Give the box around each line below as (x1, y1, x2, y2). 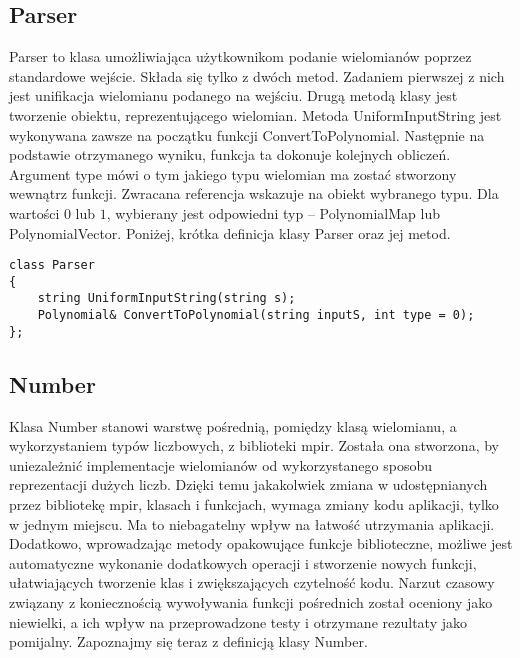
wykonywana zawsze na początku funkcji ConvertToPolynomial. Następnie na (9, 124, 485, 145)
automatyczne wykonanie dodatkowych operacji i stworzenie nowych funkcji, (9, 552, 477, 573)
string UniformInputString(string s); (37, 291, 296, 306)
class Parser (9, 258, 95, 273)
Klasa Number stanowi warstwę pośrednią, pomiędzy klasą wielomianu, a (9, 415, 457, 436)
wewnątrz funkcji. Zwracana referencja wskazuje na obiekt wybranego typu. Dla (9, 183, 499, 204)
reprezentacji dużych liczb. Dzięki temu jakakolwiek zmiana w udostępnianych (9, 474, 488, 495)
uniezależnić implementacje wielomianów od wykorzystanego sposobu (9, 454, 432, 475)
